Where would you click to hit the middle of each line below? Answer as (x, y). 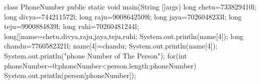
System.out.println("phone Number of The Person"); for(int (96, 55)
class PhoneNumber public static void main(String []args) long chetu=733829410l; (130, 6)
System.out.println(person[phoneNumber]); (70, 75)
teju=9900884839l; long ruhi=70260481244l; (72, 26)
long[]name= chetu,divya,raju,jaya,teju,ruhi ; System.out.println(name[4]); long (124, 36)
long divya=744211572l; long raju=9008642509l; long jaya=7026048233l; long (123, 16)
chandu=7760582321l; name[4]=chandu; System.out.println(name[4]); (111, 46)
